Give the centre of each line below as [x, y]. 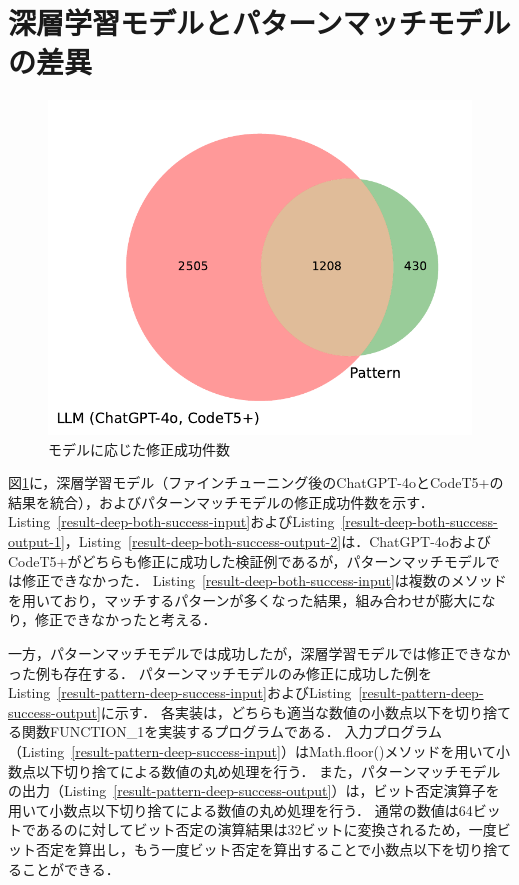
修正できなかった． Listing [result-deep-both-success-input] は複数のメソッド [264, 580]
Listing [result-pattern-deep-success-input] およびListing [180, 692]
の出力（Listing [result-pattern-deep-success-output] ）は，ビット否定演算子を [254, 790]
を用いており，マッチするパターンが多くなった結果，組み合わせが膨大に [245, 599]
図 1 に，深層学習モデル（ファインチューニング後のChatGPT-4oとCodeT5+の [256, 482]
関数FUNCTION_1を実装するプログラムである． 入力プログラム [231, 731]
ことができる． [70, 868]
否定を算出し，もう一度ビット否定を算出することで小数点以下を [245, 848]
